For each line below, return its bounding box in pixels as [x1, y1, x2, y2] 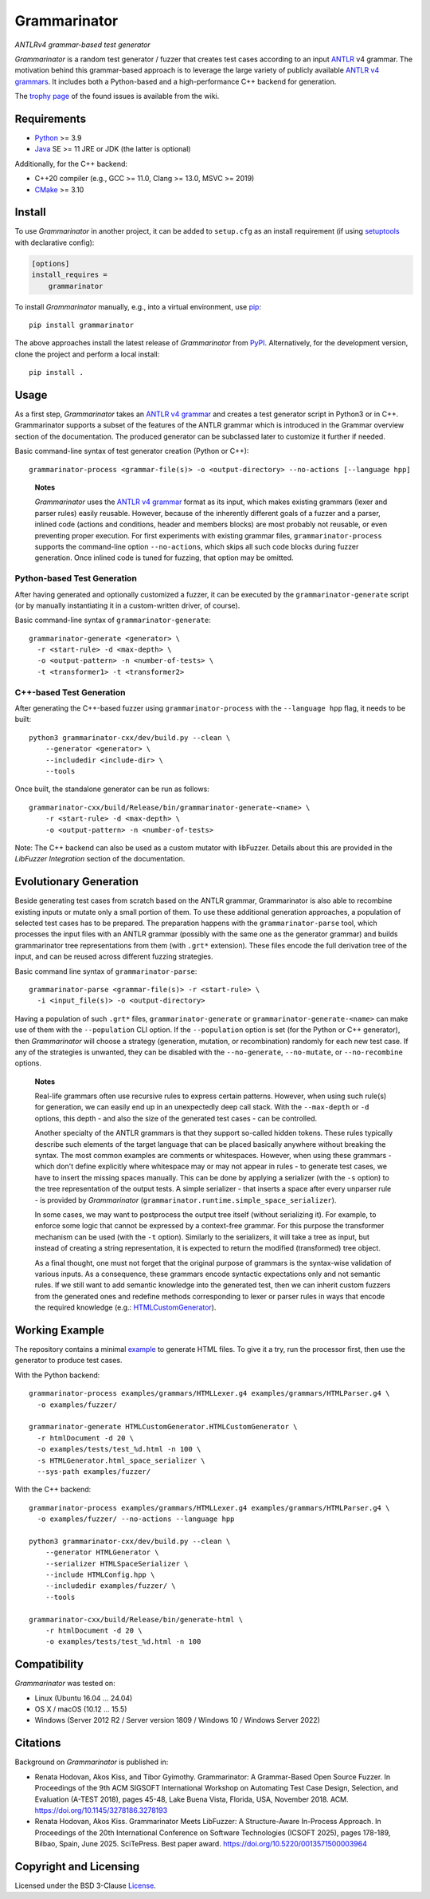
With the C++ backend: [14, 1484, 92, 1495]
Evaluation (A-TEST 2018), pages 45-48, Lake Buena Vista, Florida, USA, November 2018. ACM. [34, 1795, 350, 1804]
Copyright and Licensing [14, 1859, 140, 1873]
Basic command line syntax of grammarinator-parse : [14, 966, 197, 976]
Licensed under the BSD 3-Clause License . [14, 1881, 157, 1890]
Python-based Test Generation [14, 573, 137, 584]
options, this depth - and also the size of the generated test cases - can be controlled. [34, 1113, 318, 1123]
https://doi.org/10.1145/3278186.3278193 [34, 1805, 168, 1814]
